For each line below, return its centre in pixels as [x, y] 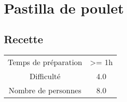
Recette [24, 39]
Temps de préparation [45, 62]
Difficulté [45, 76]
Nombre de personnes [45, 90]
